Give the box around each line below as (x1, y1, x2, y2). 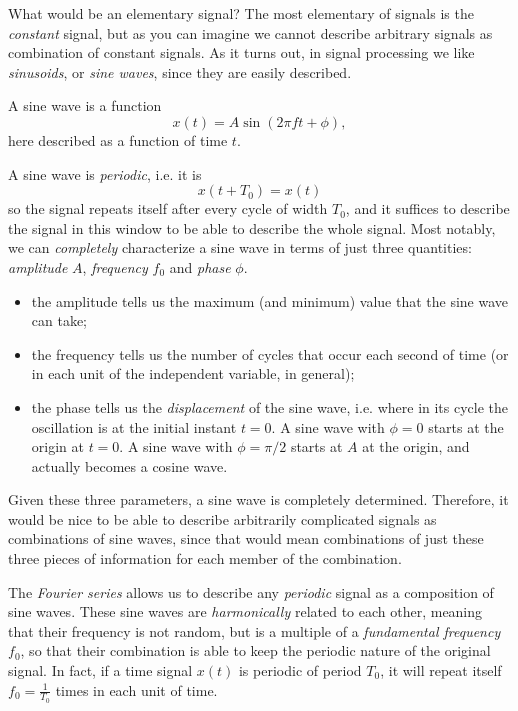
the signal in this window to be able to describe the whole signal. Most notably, (8, 217, 496, 238)
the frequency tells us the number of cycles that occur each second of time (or (31, 343, 509, 364)
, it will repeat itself (380, 660, 502, 681)
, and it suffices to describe (345, 198, 510, 219)
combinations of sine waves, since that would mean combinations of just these (8, 528, 484, 549)
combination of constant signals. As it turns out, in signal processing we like (8, 42, 475, 63)
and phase (169, 256, 231, 277)
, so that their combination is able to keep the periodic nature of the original (20, 640, 491, 661)
